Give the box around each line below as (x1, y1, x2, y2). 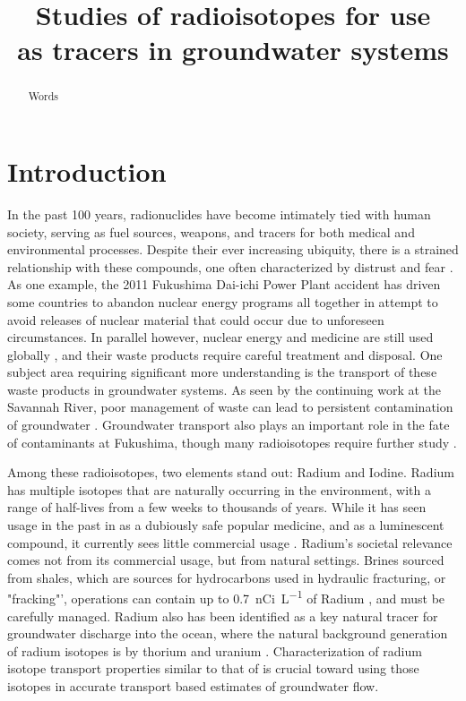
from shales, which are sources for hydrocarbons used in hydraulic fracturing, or (7, 568, 446, 586)
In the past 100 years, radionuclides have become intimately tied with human (7, 204, 431, 223)
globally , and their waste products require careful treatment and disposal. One (7, 345, 443, 363)
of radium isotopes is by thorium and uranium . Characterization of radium (7, 641, 422, 660)
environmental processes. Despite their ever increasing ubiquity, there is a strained (7, 240, 459, 259)
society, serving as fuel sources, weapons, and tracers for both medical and (7, 222, 415, 241)
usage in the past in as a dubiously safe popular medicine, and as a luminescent (7, 516, 444, 534)
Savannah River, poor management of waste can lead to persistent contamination (7, 398, 453, 416)
